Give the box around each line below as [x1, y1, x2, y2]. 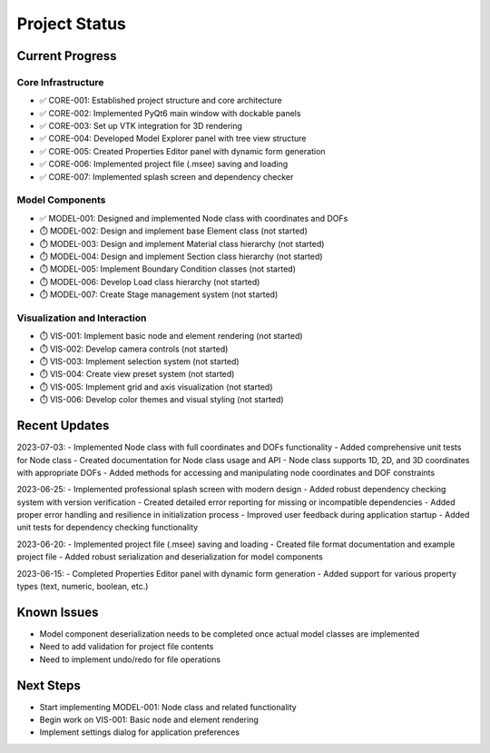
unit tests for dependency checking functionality [16, 522, 199, 533]
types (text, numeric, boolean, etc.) [16, 581, 149, 592]
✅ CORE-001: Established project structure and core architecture [39, 95, 282, 106]
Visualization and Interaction [16, 312, 147, 324]
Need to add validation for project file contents [39, 641, 214, 652]
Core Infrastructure [16, 75, 104, 88]
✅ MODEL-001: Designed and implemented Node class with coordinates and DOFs [39, 213, 348, 223]
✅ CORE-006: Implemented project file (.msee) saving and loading [39, 159, 289, 170]
